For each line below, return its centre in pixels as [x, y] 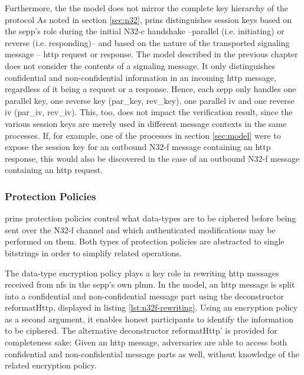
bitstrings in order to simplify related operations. [93, 252]
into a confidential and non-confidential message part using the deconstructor [144, 296]
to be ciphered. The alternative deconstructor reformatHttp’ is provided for [141, 330]
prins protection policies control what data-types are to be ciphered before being [151, 218]
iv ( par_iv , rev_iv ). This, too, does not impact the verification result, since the [149, 112]
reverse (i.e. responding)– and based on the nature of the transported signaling [147, 42]
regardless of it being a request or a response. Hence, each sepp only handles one [151, 89]
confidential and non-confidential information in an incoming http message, [140, 77]
